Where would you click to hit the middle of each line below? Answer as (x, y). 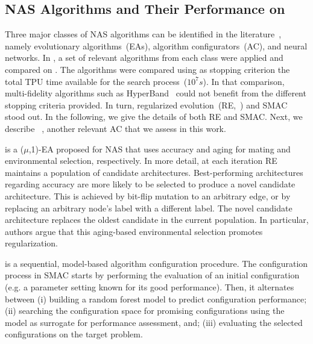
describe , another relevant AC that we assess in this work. (115, 128)
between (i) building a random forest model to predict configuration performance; (156, 299)
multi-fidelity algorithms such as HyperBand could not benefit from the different (156, 93)
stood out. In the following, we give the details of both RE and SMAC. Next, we (154, 117)
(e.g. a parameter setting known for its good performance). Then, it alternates (150, 287)
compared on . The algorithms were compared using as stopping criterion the (147, 69)
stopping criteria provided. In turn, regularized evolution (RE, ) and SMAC (146, 105)
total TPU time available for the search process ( (96, 81)
